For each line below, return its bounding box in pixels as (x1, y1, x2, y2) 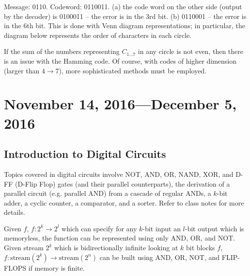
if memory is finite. (28, 262, 85, 273)
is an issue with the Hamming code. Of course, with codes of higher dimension (4, 55, 237, 66)
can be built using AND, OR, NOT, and (99, 252, 220, 262)
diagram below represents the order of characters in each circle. (4, 30, 192, 40)
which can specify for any (62, 223, 137, 233)
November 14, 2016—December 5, (4, 94, 237, 114)
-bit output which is (185, 223, 244, 233)
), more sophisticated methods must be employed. (59, 65, 207, 75)
